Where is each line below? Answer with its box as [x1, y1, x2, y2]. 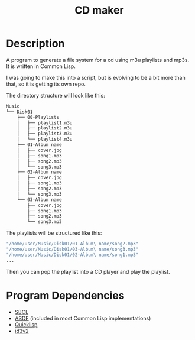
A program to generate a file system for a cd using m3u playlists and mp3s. [6, 56, 190, 63]
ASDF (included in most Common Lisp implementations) [14, 315, 151, 322]
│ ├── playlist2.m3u [17, 125, 73, 131]
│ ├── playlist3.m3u [17, 131, 73, 137]
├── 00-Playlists [17, 114, 60, 120]
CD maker [74, 4, 124, 17]
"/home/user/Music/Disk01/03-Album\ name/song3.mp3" [6, 247, 139, 252]
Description [6, 37, 65, 50]
